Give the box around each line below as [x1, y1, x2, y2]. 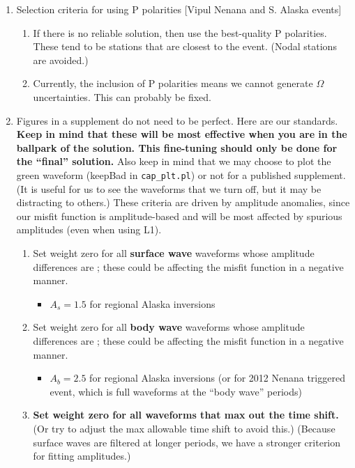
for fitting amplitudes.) [33, 448, 131, 463]
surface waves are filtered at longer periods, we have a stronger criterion [33, 435, 341, 449]
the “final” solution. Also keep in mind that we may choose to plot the [16, 154, 331, 169]
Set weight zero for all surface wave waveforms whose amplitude [33, 245, 315, 260]
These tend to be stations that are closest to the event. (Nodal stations [33, 39, 337, 54]
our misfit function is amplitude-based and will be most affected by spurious [16, 208, 342, 223]
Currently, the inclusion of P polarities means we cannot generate [33, 76, 313, 91]
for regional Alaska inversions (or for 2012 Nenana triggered [89, 370, 345, 385]
